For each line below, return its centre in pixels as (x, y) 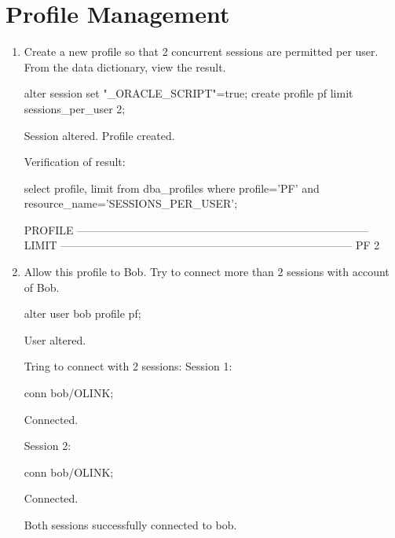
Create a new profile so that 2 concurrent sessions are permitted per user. (201, 52)
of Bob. (42, 287)
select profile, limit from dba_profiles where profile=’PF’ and (172, 188)
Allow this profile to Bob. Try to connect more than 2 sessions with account (207, 272)
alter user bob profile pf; (82, 313)
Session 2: (48, 446)
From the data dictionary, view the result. (125, 66)
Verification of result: (75, 162)
